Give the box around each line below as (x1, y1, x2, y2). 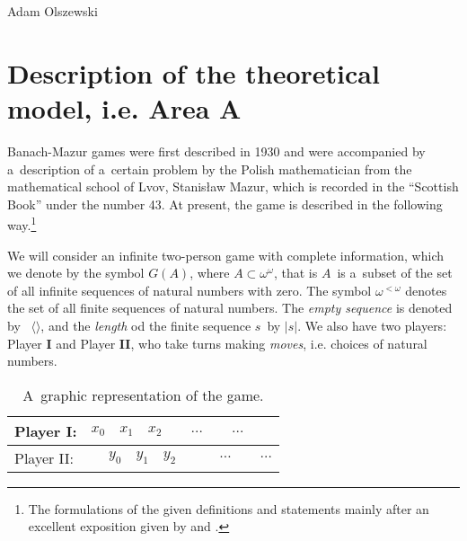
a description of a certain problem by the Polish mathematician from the (7, 159, 412, 178)
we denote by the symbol (7, 263, 145, 282)
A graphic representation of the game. (22, 384, 264, 405)
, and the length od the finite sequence (40, 315, 251, 334)
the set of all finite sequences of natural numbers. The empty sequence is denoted (7, 298, 453, 317)
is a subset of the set (337, 263, 453, 282)
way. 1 (7, 213, 37, 234)
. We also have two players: (297, 315, 447, 334)
